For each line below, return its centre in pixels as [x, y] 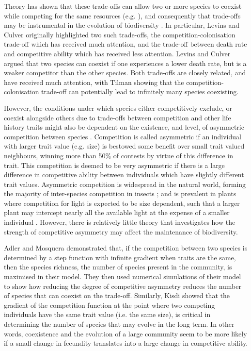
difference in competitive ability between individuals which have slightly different [124, 175]
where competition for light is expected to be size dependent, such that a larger [122, 203]
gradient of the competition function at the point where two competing [110, 305]
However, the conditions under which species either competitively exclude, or [118, 108]
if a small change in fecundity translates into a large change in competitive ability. [126, 343]
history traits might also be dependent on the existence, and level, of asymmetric [124, 127]
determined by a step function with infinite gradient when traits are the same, [120, 257]
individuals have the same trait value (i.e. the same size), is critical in [107, 314]
